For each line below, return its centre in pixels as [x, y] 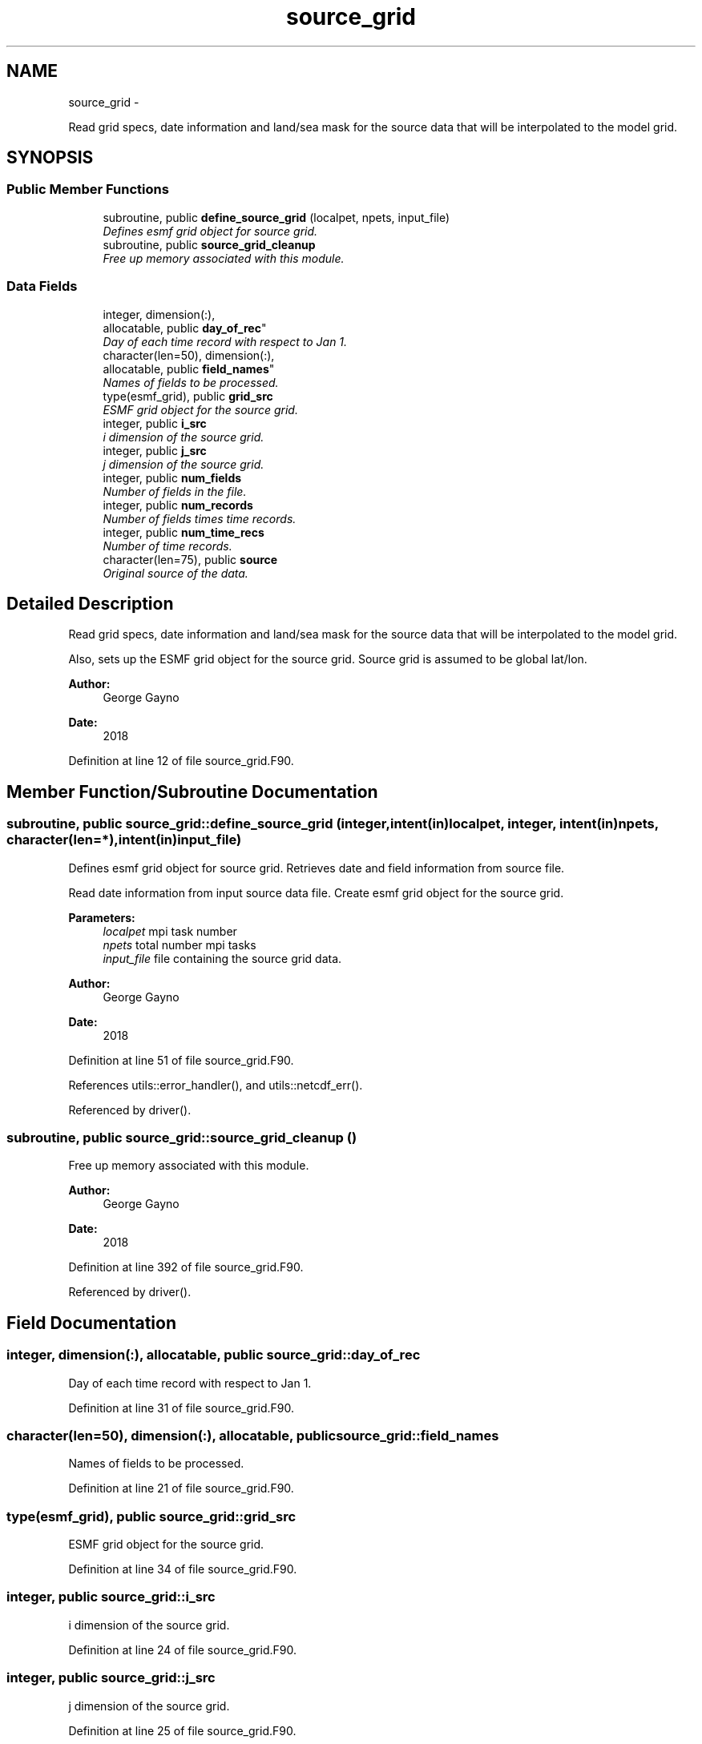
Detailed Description [90, 603]
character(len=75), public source [190, 559]
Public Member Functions [88, 189]
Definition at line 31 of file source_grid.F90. [181, 1408]
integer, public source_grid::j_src [111, 1678]
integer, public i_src [155, 423]
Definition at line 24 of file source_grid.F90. [182, 1649]
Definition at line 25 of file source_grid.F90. [182, 1730]
